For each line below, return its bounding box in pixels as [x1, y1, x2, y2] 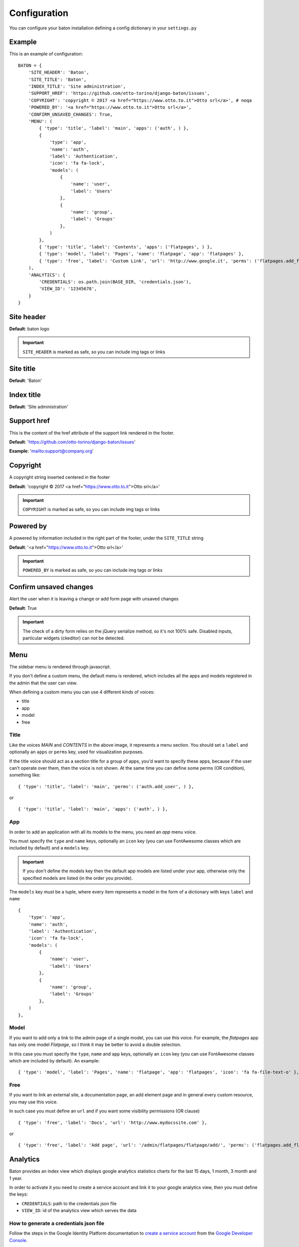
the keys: [9, 1191, 28, 1197]
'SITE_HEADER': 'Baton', [28, 70, 89, 75]
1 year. [9, 1175, 22, 1181]
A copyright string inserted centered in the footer [9, 474, 110, 480]
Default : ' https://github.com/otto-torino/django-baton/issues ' [9, 439, 136, 445]
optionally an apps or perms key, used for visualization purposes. [9, 749, 144, 755]
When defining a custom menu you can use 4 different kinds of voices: [9, 689, 155, 695]
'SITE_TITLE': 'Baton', [28, 76, 87, 82]
